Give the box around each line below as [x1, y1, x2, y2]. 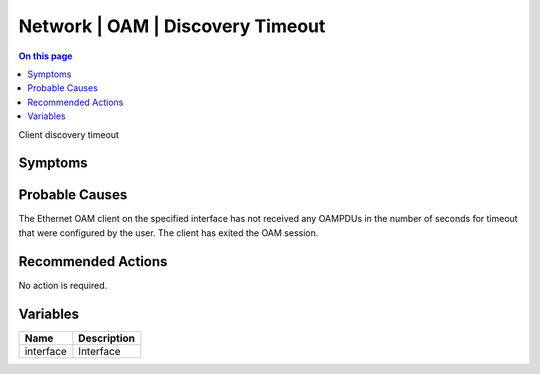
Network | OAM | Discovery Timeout [18, 15, 326, 37]
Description [78, 331, 135, 345]
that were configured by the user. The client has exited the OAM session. [18, 226, 319, 239]
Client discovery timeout [18, 128, 120, 140]
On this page [18, 50, 73, 62]
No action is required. [18, 279, 108, 291]
